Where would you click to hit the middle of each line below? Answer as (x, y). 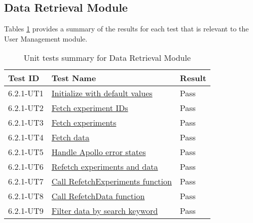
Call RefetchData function (98, 196)
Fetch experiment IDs (90, 108)
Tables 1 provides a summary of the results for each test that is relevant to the (126, 29)
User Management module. (46, 38)
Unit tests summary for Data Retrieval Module (107, 58)
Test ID (24, 78)
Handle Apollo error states (99, 152)
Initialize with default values (102, 93)
